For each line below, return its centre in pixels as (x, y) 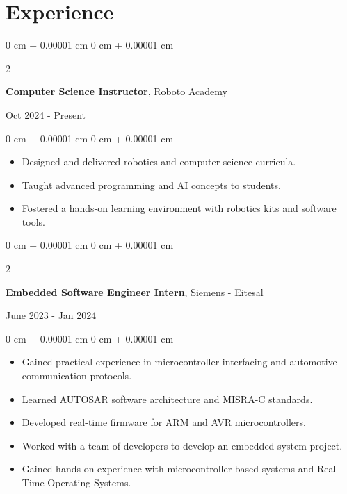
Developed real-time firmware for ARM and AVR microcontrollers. (164, 422)
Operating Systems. (89, 482)
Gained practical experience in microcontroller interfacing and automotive (179, 362)
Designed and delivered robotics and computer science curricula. (159, 162)
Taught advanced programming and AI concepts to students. (151, 184)
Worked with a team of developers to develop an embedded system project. (182, 445)
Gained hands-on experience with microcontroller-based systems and (168, 469)
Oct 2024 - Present (46, 114)
